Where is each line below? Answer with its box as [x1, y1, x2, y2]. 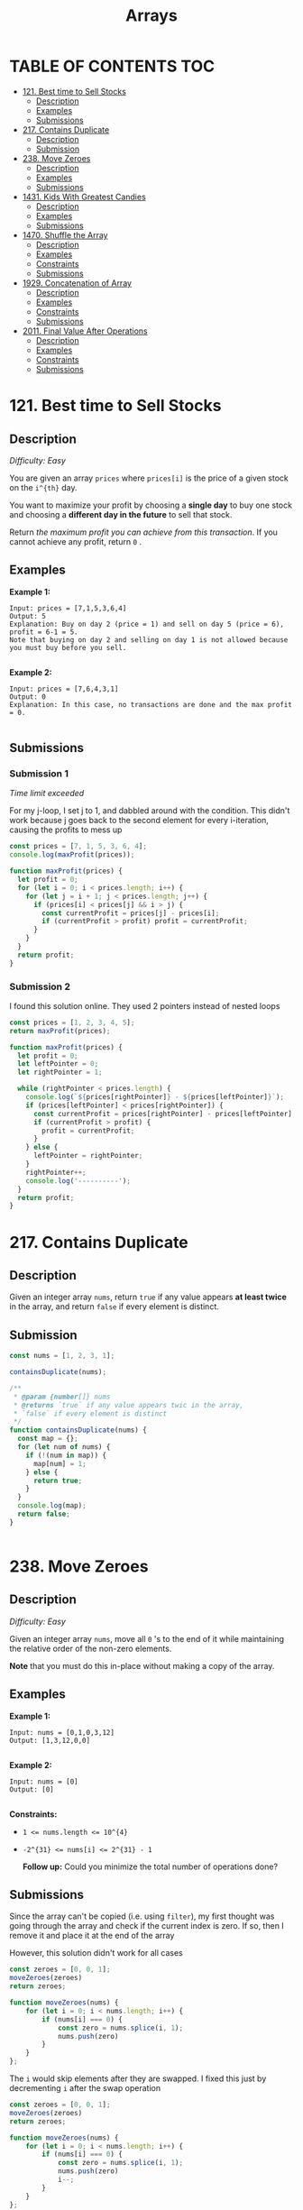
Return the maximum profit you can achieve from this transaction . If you [9, 527, 278, 537]
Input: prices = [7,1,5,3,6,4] [9, 603, 127, 613]
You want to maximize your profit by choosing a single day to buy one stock [9, 500, 293, 510]
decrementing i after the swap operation [9, 2083, 161, 2094]
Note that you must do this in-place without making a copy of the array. [9, 1660, 275, 1671]
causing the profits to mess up [9, 824, 123, 835]
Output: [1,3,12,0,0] [9, 1736, 91, 1745]
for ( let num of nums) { [17, 1443, 111, 1452]
